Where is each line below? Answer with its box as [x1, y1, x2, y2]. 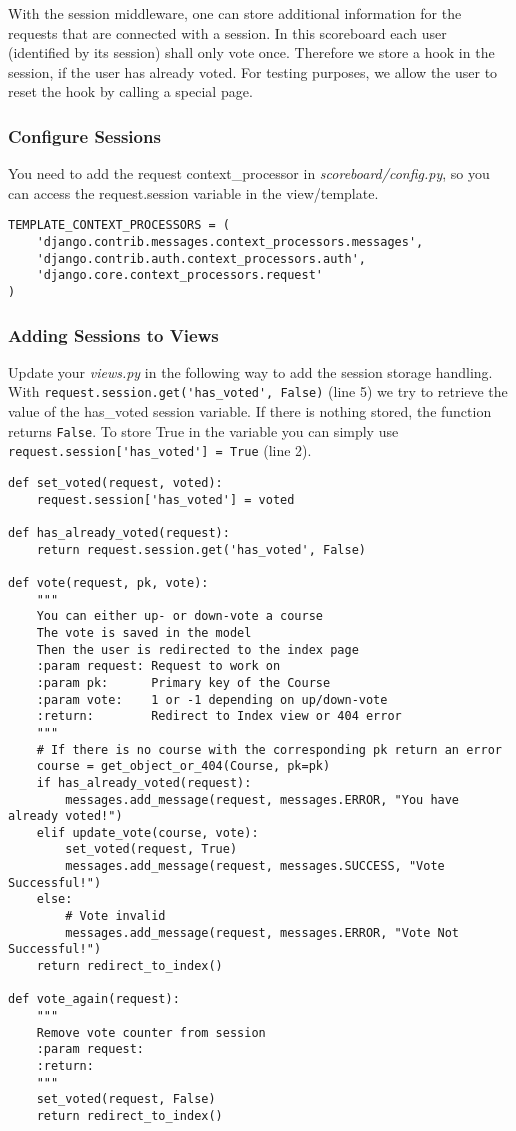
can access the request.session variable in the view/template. [8, 182, 379, 203]
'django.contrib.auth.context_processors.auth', [36, 251, 366, 266]
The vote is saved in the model [36, 625, 252, 640]
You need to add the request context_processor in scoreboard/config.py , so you [8, 163, 490, 184]
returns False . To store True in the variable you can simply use [8, 420, 399, 441]
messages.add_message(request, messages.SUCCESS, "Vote [65, 859, 445, 874]
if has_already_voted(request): [36, 775, 252, 790]
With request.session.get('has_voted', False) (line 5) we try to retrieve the [8, 381, 508, 402]
